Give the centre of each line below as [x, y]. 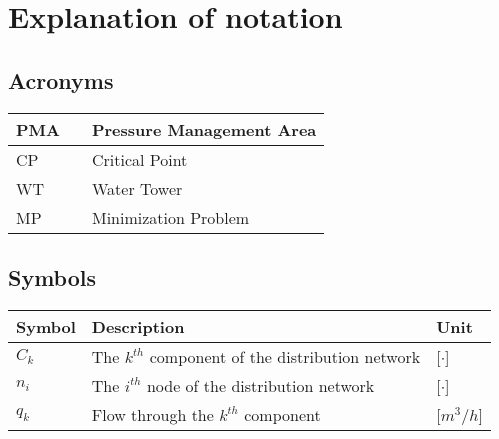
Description [138, 326]
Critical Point [139, 159]
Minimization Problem [170, 217]
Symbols [52, 276]
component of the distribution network [285, 356]
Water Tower [137, 188]
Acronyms [61, 79]
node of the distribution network [260, 385]
